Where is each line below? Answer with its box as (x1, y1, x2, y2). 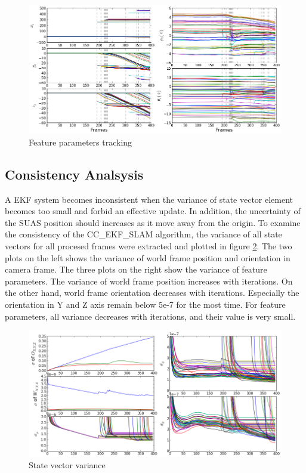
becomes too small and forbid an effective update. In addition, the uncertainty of (5, 205, 301, 217)
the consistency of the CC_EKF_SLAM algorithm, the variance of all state (5, 228, 282, 240)
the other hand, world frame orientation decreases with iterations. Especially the (5, 286, 299, 299)
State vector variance (29, 459, 106, 471)
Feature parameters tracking (29, 135, 132, 148)
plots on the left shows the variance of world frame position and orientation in (5, 251, 290, 264)
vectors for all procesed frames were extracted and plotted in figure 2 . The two (5, 239, 292, 252)
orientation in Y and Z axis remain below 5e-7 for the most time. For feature (5, 298, 286, 310)
